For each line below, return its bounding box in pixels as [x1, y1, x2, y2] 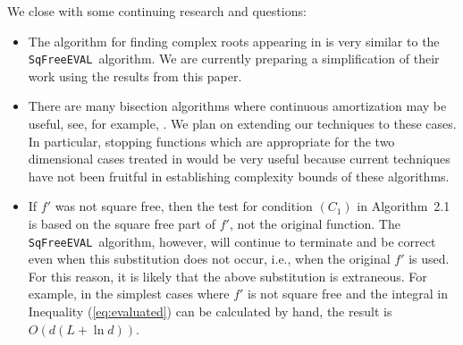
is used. [408, 249, 450, 268]
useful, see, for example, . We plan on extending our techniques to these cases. [28, 114, 457, 133]
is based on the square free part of [28, 215, 215, 232]
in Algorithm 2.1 [357, 197, 450, 215]
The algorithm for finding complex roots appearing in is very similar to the [28, 31, 440, 50]
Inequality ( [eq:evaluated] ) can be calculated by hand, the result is [28, 302, 392, 321]
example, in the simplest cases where [28, 284, 230, 303]
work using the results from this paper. [28, 66, 242, 85]
